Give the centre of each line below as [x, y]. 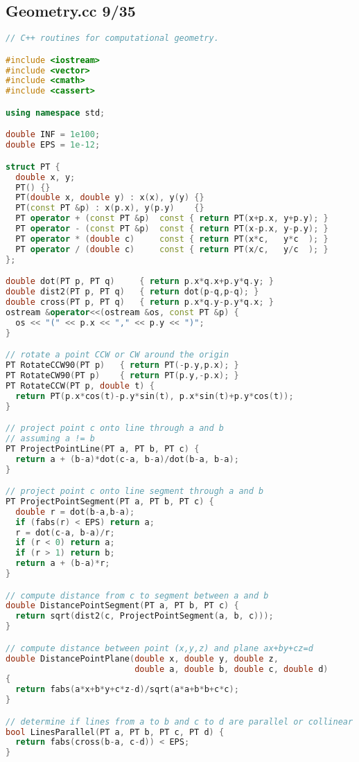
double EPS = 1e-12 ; [53, 145]
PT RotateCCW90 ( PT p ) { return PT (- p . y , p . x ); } [122, 365]
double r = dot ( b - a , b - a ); [75, 512]
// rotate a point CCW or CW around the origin [117, 355]
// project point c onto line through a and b [115, 428]
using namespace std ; [55, 113]
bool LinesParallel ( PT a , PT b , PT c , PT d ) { [115, 732]
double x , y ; [45, 177]
